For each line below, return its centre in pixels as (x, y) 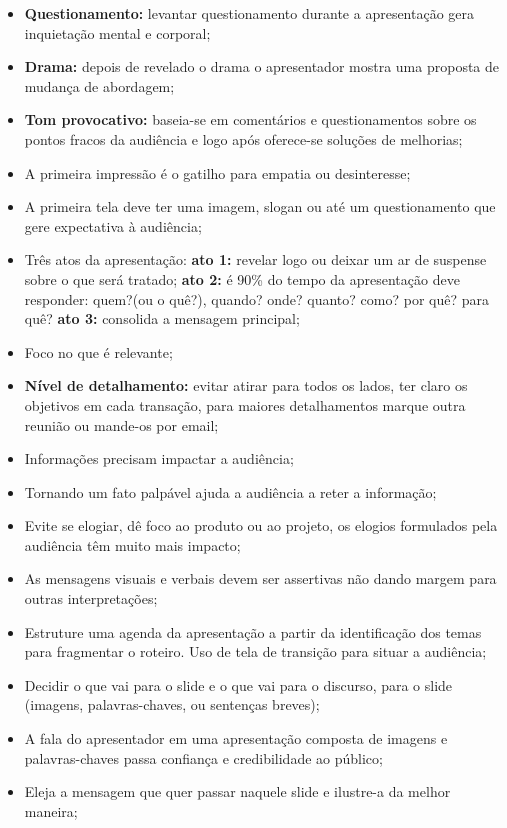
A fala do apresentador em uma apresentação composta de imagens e (236, 738)
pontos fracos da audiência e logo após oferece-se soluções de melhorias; (243, 138)
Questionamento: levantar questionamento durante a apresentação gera (249, 13)
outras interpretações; (91, 598)
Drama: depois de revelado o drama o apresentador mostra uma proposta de (262, 66)
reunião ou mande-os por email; (121, 424)
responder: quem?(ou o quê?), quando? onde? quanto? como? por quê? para (256, 298)
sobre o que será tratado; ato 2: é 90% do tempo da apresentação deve (242, 278)
